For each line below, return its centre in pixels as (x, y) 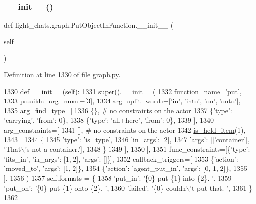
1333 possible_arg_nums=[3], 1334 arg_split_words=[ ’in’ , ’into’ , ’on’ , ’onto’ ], (122, 101)
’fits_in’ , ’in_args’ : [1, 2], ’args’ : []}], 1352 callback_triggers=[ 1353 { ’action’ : (121, 158)
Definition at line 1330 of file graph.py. (62, 74)
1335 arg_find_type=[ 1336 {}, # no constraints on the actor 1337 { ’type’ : (118, 110)
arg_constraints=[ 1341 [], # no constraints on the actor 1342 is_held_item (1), (125, 129)
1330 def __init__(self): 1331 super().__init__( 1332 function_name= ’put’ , (123, 91)
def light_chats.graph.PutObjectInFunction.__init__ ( (89, 25)
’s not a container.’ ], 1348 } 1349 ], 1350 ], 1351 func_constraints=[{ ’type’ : (137, 149)
